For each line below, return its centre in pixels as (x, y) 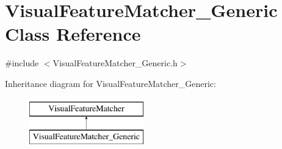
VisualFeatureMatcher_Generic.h (115, 63)
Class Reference (73, 34)
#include (22, 63)
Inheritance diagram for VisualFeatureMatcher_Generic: (110, 83)
